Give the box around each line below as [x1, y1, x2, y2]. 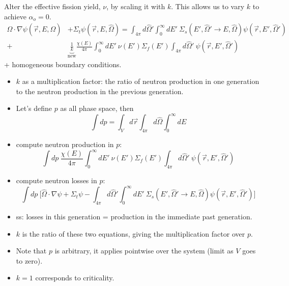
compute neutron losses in [16, 175, 97, 186]
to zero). [16, 255, 43, 266]
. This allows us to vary [171, 1, 245, 11]
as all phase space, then [60, 103, 134, 113]
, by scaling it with [106, 1, 165, 11]
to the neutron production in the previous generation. [16, 85, 184, 96]
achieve [4, 11, 26, 21]
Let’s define [16, 103, 52, 113]
